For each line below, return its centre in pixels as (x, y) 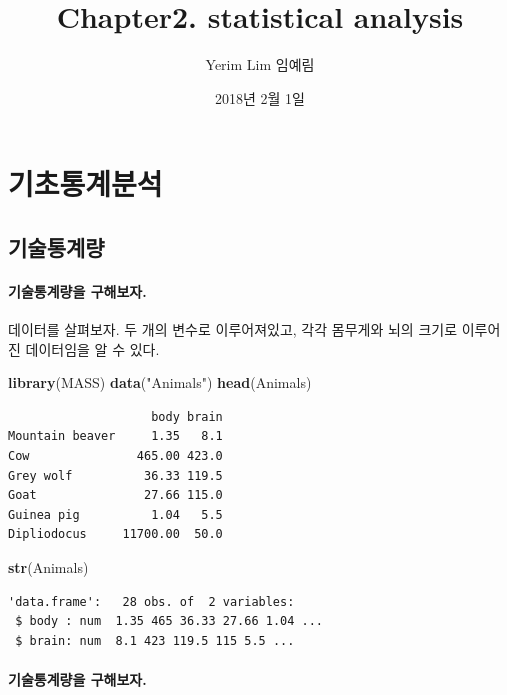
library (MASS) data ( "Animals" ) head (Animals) (160, 382)
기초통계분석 (85, 183)
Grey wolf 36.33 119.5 (115, 475)
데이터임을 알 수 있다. (92, 348)
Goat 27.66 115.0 (115, 495)
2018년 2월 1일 (260, 97)
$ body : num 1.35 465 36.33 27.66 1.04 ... (169, 621)
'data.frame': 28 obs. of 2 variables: (151, 601)
